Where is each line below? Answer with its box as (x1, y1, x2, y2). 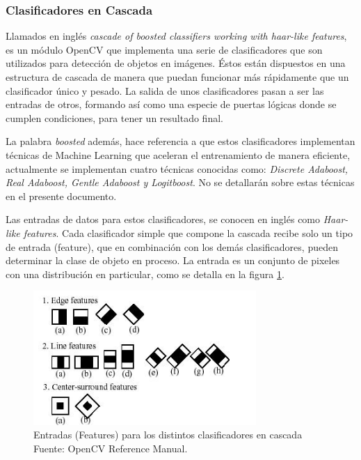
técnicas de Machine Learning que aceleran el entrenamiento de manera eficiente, (6, 147, 351, 162)
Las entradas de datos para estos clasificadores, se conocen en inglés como (6, 212, 321, 227)
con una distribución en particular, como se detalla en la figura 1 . (6, 266, 284, 281)
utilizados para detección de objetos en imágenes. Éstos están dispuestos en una (6, 56, 346, 70)
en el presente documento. (6, 188, 117, 203)
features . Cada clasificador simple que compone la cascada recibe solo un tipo (23, 225, 353, 240)
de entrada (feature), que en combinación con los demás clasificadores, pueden (6, 239, 338, 254)
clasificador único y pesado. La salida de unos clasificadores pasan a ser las (6, 83, 324, 98)
